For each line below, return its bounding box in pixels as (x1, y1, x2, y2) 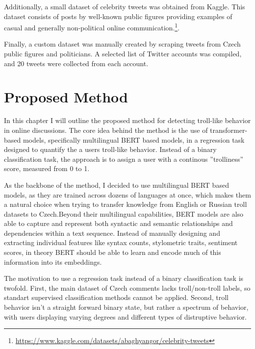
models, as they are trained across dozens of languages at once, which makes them (4, 189, 251, 199)
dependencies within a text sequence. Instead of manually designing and (4, 227, 220, 238)
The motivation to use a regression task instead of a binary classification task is (4, 273, 244, 283)
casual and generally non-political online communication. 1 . (4, 21, 179, 32)
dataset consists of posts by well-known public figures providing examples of (4, 11, 232, 21)
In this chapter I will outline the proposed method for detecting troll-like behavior (4, 115, 251, 125)
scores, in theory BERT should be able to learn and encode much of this (4, 247, 221, 257)
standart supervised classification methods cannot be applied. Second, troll (4, 292, 229, 302)
